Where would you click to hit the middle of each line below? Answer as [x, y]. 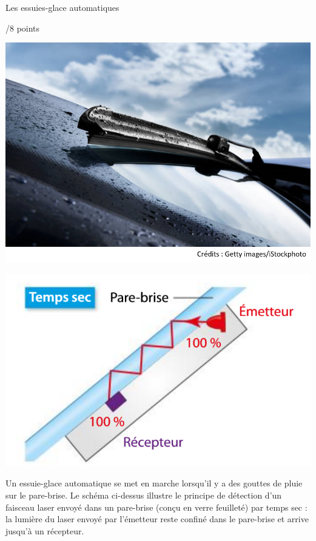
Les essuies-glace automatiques [62, 7]
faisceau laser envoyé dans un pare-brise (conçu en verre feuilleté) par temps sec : [156, 507]
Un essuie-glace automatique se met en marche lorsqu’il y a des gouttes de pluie [154, 483]
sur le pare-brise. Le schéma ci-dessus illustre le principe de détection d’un [144, 495]
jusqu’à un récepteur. [45, 530]
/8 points [23, 28]
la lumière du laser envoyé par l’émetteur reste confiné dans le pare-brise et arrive [157, 519]
